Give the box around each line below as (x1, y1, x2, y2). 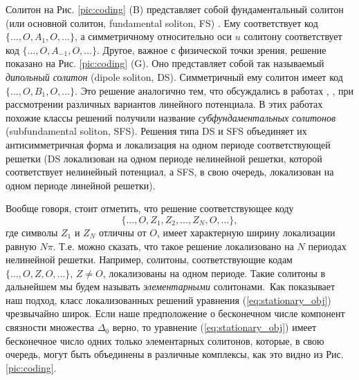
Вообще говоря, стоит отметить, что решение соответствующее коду (6, 201, 294, 216)
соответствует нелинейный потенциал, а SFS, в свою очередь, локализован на (6, 164, 334, 179)
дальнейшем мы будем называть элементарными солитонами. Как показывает (6, 279, 335, 294)
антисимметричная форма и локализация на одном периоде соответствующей (6, 137, 331, 151)
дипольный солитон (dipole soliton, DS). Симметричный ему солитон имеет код (6, 69, 343, 84)
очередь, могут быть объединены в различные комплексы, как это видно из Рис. (6, 347, 344, 361)
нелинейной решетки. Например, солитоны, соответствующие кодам (6, 252, 293, 267)
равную (6, 238, 37, 253)
